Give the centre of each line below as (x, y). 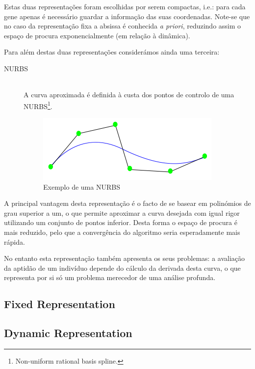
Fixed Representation (60, 304)
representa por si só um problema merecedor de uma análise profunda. (110, 277)
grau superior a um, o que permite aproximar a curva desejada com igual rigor (122, 213)
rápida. (14, 241)
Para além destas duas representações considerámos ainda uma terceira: (112, 52)
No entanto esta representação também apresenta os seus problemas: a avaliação (124, 258)
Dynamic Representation (68, 333)
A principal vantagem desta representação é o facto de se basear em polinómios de (127, 203)
